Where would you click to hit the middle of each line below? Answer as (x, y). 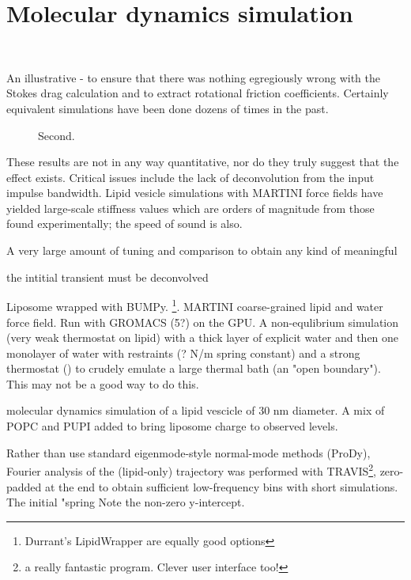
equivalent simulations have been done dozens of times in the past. (168, 108)
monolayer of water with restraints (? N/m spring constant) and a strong (183, 353)
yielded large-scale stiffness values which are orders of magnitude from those (190, 208)
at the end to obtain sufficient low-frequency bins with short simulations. (222, 486)
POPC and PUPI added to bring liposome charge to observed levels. (172, 426)
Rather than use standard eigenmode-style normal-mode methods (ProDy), (189, 452)
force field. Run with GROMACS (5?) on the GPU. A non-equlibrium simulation (203, 322)
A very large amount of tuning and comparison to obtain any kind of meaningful (202, 250)
